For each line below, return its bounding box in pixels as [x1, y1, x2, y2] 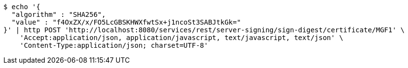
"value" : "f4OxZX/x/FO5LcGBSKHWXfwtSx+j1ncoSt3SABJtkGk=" [11, 18, 241, 26]
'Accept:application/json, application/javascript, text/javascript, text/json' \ [19, 34, 343, 41]
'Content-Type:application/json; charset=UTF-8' [19, 41, 208, 49]
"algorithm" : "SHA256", [11, 11, 106, 18]
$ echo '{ [3, 3, 40, 11]
